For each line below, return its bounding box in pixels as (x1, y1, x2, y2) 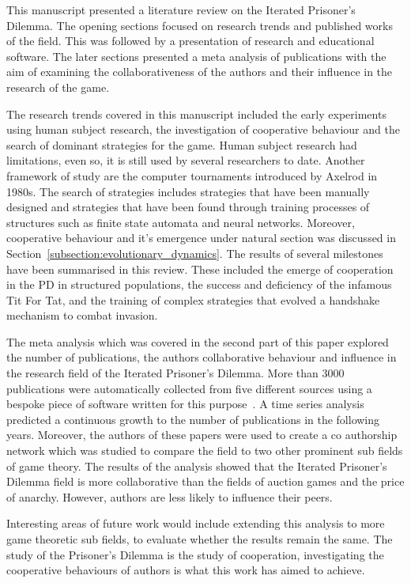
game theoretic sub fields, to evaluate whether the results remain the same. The (6, 531, 393, 547)
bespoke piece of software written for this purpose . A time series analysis (6, 396, 364, 412)
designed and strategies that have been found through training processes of (6, 199, 370, 215)
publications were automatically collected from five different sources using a (6, 380, 372, 396)
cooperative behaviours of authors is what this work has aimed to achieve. (6, 562, 365, 578)
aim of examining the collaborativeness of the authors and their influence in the (6, 63, 393, 80)
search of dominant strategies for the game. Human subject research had (6, 136, 357, 153)
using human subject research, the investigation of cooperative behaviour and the (6, 121, 400, 138)
